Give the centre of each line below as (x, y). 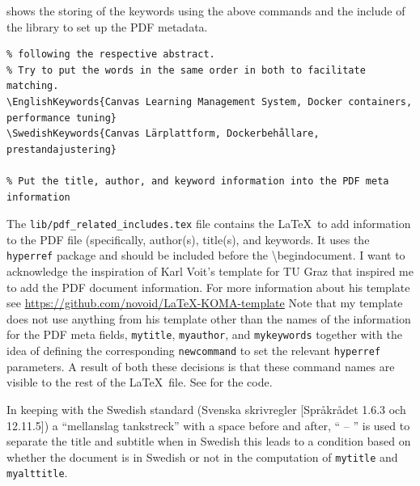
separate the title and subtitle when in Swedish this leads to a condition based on (209, 441)
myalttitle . (37, 473)
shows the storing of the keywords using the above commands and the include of (206, 11)
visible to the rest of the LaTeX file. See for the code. (140, 382)
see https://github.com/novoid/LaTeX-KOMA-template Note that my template (205, 303)
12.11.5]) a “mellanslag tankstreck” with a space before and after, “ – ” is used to (208, 425)
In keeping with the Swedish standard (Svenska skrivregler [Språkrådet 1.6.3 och (206, 409)
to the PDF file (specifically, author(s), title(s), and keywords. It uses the (188, 239)
